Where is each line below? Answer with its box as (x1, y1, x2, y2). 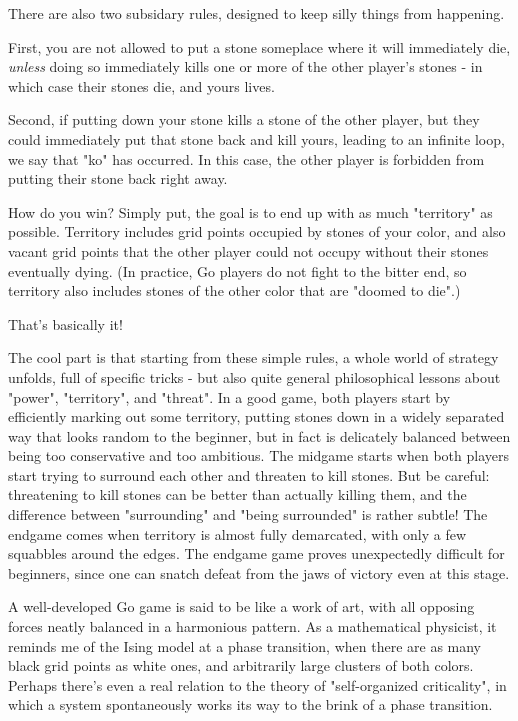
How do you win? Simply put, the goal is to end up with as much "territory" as (8, 201, 493, 222)
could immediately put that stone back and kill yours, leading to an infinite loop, (8, 128, 505, 149)
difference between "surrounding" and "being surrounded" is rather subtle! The (8, 504, 488, 525)
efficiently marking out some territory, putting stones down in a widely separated (8, 406, 505, 427)
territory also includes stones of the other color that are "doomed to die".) (8, 280, 461, 301)
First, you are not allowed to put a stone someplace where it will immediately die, (8, 36, 511, 57)
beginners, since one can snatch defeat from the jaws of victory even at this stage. (8, 562, 510, 583)
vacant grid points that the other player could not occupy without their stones (8, 240, 489, 261)
